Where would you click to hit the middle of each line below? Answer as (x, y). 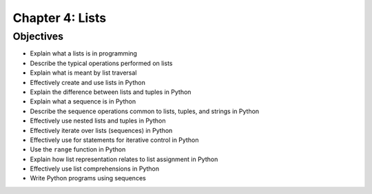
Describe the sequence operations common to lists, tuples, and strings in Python (145, 111)
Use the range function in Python (78, 149)
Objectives (38, 36)
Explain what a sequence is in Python (83, 101)
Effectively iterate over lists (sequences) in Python (101, 130)
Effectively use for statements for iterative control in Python (114, 140)
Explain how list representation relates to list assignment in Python (124, 159)
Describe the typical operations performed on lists (101, 63)
